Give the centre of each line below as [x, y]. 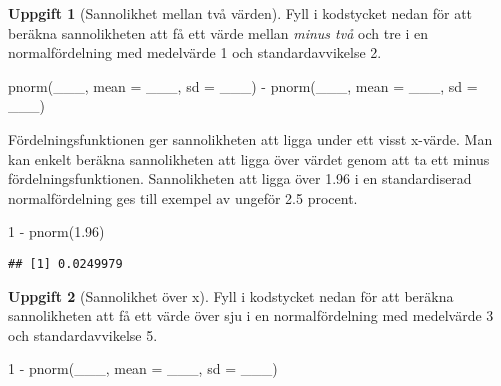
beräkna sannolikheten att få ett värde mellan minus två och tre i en [218, 32]
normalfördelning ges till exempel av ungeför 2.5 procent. [183, 197]
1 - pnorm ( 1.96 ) [56, 231]
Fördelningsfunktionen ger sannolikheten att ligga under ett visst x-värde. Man [250, 138]
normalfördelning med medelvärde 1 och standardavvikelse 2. [195, 52]
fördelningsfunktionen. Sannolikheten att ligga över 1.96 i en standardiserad [240, 178]
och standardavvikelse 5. [83, 334]
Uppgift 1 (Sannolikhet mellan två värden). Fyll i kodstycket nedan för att [240, 13]
